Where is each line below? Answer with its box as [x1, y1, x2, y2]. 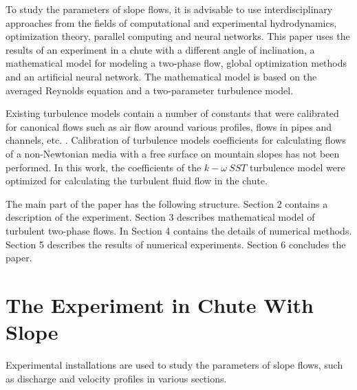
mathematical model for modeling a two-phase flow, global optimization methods [6, 56, 347, 70]
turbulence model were [250, 160, 345, 174]
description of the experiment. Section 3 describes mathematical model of [6, 210, 315, 224]
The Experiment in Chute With [6, 290, 314, 318]
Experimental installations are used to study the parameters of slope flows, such [6, 358, 343, 371]
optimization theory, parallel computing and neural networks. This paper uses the [6, 29, 350, 43]
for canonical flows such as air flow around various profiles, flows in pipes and [6, 119, 332, 133]
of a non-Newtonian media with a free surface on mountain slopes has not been [6, 146, 340, 160]
